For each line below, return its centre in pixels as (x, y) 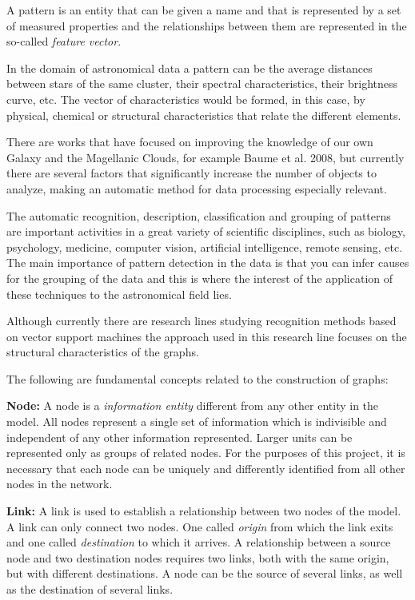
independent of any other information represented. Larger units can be (180, 437)
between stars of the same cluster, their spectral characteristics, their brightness (202, 83)
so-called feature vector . (64, 41)
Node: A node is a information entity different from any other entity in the (193, 405)
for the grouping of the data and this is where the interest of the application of (200, 278)
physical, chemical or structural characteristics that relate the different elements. (204, 115)
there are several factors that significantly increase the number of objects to (192, 173)
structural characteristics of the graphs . (103, 352)
